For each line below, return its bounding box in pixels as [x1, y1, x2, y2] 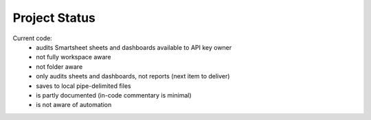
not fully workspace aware [36, 53, 111, 61]
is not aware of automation [36, 101, 112, 109]
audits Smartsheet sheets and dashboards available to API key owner [36, 43, 232, 51]
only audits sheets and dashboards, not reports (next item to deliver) [36, 72, 230, 80]
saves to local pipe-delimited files [36, 82, 131, 90]
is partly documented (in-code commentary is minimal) [36, 91, 192, 99]
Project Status [12, 10, 96, 25]
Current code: [12, 34, 53, 42]
